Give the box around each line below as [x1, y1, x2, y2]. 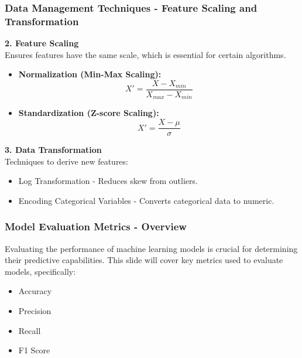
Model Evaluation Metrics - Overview [5, 219, 187, 234]
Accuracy [18, 285, 52, 297]
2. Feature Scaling [5, 37, 79, 49]
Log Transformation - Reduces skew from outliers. [18, 175, 198, 187]
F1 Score [18, 344, 50, 356]
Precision [18, 305, 52, 317]
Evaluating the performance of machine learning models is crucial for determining [5, 242, 298, 254]
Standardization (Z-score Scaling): [18, 107, 159, 119]
